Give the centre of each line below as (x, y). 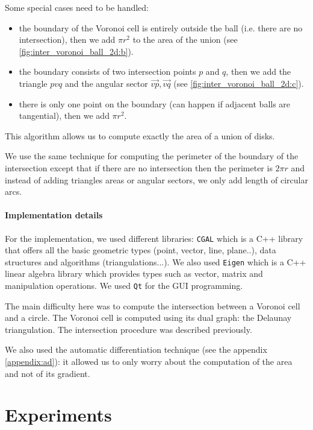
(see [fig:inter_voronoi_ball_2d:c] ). (239, 83)
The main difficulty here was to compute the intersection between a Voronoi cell (153, 305)
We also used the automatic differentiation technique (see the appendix (136, 349)
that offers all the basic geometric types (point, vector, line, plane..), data (141, 250)
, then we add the (259, 71)
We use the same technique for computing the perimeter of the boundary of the (152, 156)
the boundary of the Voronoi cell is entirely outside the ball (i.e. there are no (161, 27)
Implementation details (54, 215)
